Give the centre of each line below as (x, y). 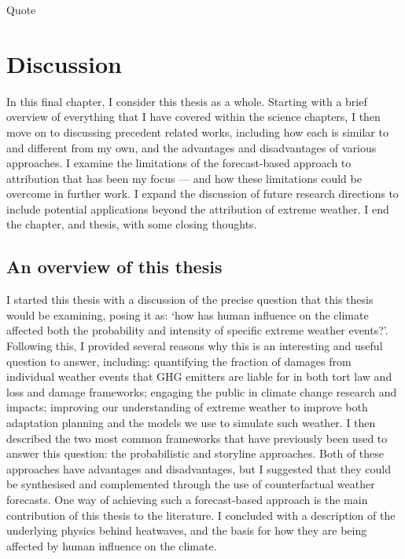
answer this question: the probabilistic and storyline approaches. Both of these (195, 453)
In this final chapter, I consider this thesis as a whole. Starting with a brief (187, 101)
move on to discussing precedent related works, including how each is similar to (197, 132)
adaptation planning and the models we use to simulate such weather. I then (191, 423)
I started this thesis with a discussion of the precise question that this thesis (190, 300)
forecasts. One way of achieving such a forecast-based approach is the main (187, 499)
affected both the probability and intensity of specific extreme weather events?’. (197, 330)
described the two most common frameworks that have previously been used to (197, 438)
